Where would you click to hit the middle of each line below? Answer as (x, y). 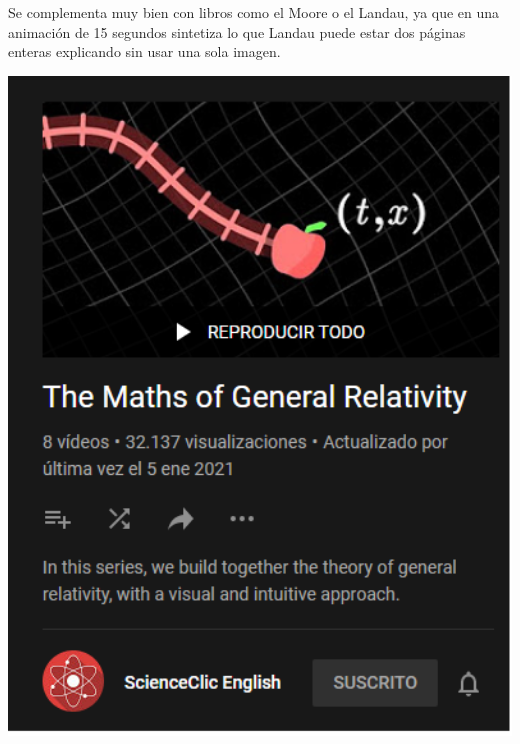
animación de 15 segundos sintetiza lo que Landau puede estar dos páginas (237, 31)
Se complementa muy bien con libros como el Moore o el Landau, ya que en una (254, 12)
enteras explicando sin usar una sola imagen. (144, 51)
